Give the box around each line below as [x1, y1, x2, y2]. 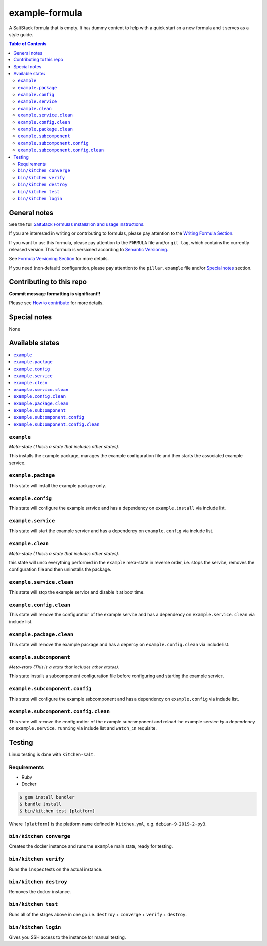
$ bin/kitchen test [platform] [19, 808, 96, 814]
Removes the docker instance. [9, 889, 71, 894]
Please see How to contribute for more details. [9, 300, 104, 306]
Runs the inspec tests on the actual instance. [9, 866, 103, 872]
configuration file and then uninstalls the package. [9, 566, 111, 572]
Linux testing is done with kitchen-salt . [9, 751, 95, 757]
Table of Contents [9, 41, 47, 47]
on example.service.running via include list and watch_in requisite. [9, 725, 157, 731]
